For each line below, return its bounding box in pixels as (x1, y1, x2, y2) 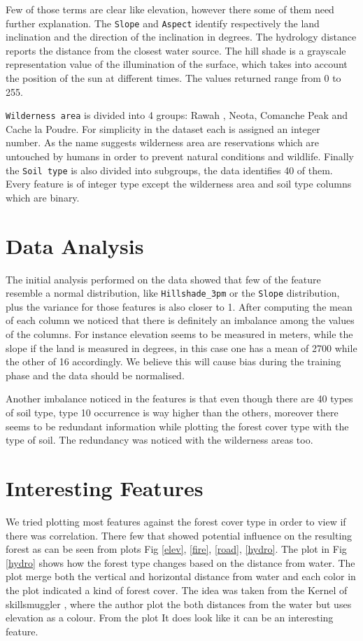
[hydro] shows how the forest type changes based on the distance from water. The (6, 555, 355, 570)
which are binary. (6, 190, 80, 204)
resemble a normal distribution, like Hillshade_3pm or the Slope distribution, (6, 286, 340, 300)
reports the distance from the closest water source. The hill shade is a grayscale (6, 43, 346, 57)
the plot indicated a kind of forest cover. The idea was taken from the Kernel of (6, 582, 348, 597)
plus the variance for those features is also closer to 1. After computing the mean (6, 299, 353, 314)
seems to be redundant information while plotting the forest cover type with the (6, 418, 349, 433)
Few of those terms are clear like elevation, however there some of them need (6, 2, 334, 16)
